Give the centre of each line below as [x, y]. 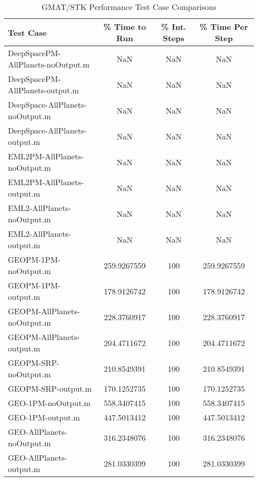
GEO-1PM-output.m [44, 417]
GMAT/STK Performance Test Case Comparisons [129, 7]
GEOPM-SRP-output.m [50, 388]
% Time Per [224, 27]
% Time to [125, 27]
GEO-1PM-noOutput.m [49, 403]
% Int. [174, 27]
